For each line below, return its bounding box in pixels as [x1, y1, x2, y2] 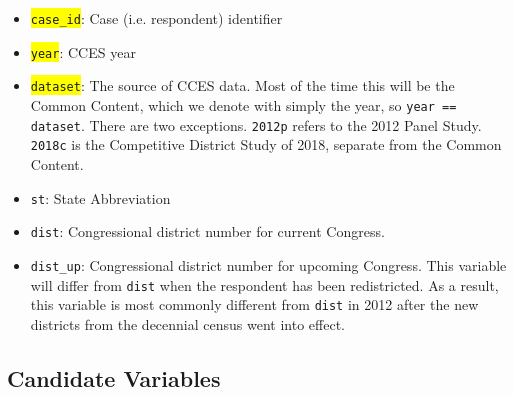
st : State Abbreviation [30, 187, 171, 208]
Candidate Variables [7, 362, 221, 393]
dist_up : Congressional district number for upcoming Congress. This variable [30, 254, 507, 275]
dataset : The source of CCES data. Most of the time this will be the [30, 75, 455, 96]
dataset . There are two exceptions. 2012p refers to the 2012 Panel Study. [30, 114, 482, 135]
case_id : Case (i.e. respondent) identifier [30, 8, 283, 28]
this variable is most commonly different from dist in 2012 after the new [30, 294, 479, 315]
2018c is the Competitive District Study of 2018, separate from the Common [30, 134, 502, 155]
